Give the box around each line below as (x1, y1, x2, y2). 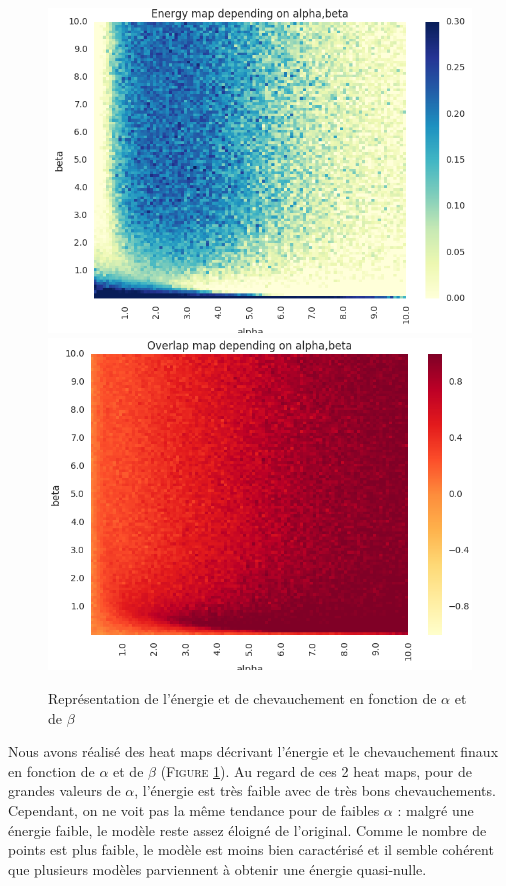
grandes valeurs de (8, 780, 121, 801)
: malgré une (397, 799, 474, 820)
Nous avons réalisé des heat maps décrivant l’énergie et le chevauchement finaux (8, 741, 499, 762)
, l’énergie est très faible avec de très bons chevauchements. (134, 780, 496, 801)
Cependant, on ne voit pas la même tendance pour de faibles (8, 799, 380, 820)
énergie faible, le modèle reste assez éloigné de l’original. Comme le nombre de (8, 819, 487, 840)
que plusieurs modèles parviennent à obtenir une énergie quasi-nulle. (8, 858, 427, 879)
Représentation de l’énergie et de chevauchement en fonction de (48, 687, 437, 708)
